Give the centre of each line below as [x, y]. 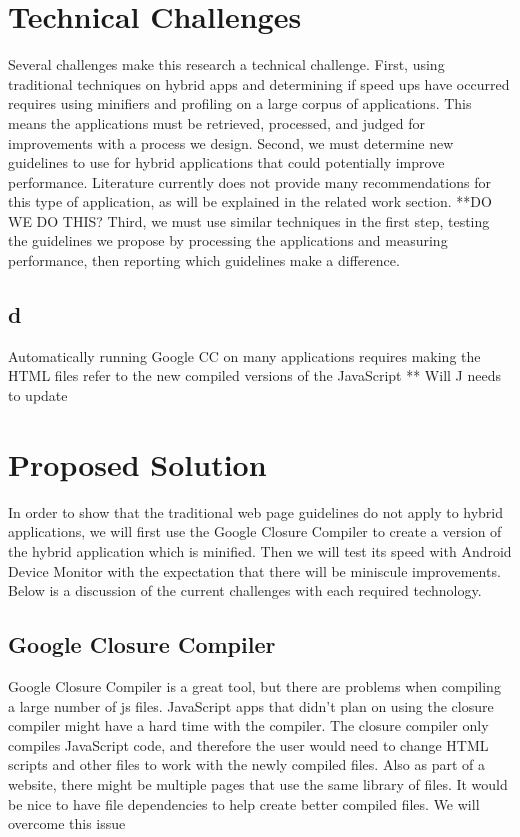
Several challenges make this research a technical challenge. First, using [226, 64]
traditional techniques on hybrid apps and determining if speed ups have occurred [259, 83]
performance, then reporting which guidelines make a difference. [204, 260]
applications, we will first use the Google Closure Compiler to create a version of [255, 531]
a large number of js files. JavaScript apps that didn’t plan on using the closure [251, 705]
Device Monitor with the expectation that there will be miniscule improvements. [254, 570]
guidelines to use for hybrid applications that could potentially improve [226, 162]
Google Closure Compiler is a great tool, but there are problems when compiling [254, 685]
